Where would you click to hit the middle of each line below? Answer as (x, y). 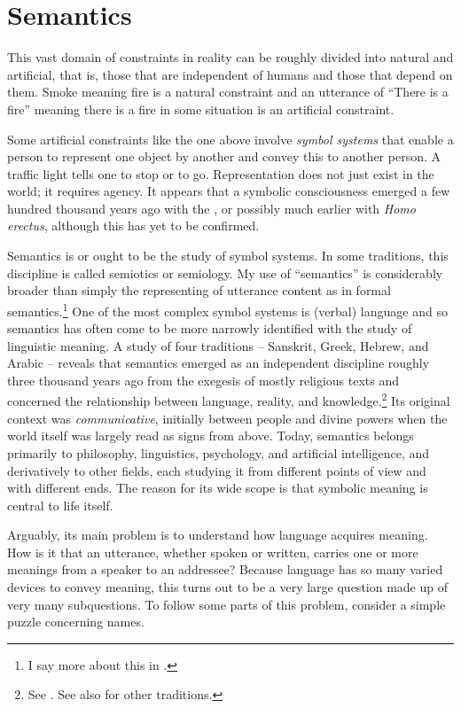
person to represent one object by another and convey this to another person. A (224, 156)
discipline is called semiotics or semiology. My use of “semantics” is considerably (225, 272)
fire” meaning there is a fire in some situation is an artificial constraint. (201, 109)
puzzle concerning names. (76, 622)
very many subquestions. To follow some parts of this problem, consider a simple (227, 604)
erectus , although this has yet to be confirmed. (133, 226)
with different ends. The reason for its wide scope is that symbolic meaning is (218, 488)
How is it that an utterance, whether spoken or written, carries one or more (213, 552)
